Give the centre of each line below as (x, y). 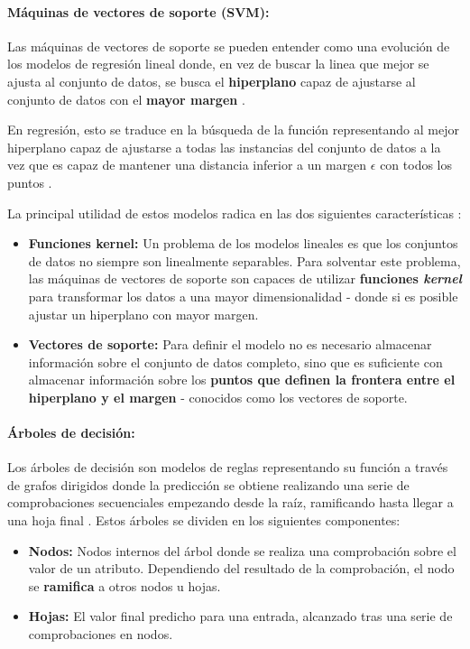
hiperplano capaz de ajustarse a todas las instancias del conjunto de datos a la (224, 147)
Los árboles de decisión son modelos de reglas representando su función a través (228, 467)
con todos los (416, 165)
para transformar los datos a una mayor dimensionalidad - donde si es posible (243, 296)
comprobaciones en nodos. (101, 634)
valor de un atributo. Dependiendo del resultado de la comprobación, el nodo (241, 568)
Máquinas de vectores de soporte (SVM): (138, 11)
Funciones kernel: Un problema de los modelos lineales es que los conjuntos (243, 243)
